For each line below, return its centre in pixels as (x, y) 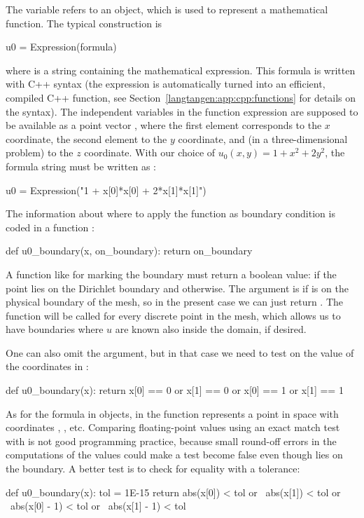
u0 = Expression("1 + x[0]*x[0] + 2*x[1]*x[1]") (106, 190)
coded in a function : (50, 227)
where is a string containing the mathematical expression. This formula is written (181, 70)
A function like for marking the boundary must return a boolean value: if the (171, 274)
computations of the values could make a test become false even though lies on (174, 455)
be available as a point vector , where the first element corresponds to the (164, 125)
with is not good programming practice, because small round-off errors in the (171, 441)
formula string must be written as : (81, 166)
